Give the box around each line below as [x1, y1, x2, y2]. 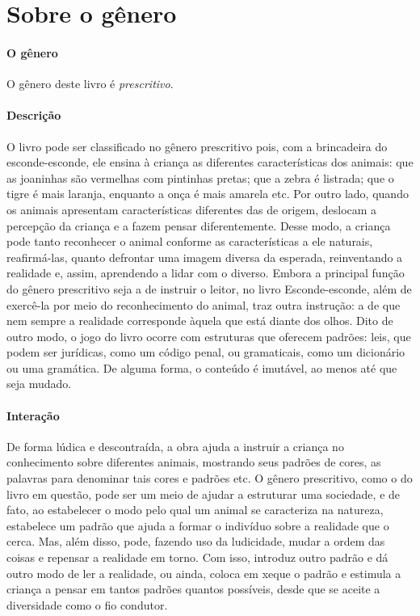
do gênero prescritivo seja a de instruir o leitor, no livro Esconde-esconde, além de [6, 280, 412, 297]
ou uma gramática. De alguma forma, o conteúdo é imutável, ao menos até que [6, 359, 397, 376]
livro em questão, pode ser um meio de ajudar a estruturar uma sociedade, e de [6, 485, 401, 502]
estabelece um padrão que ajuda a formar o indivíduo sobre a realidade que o [6, 517, 389, 534]
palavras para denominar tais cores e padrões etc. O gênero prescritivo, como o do [6, 470, 413, 487]
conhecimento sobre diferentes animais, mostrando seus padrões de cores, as [6, 454, 381, 470]
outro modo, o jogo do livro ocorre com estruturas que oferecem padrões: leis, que [6, 327, 411, 344]
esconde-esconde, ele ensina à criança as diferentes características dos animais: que [6, 154, 414, 171]
